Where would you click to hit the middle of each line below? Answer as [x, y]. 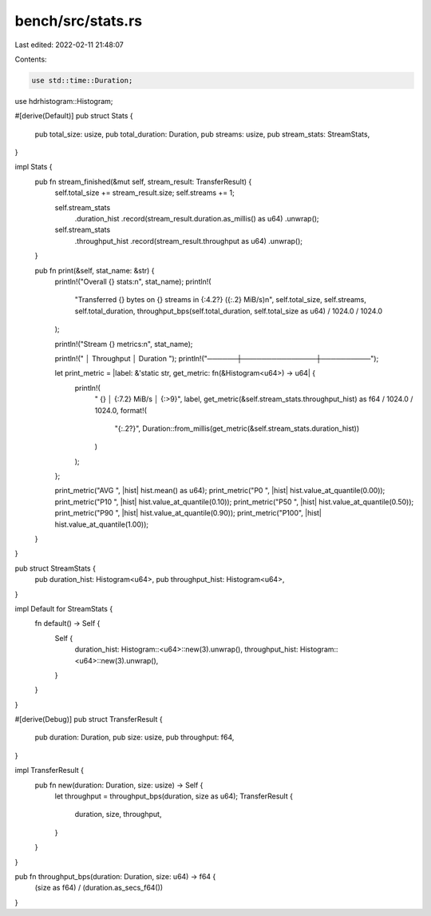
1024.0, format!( [121, 410]
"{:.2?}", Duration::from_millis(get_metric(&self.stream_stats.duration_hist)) [237, 428]
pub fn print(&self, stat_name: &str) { [95, 270]
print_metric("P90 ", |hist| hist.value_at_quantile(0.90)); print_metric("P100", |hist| [188, 513]
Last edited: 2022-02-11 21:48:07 [69, 45]
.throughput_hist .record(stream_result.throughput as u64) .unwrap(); [189, 241]
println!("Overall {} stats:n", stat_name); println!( [133, 281]
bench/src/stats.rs [79, 21]
